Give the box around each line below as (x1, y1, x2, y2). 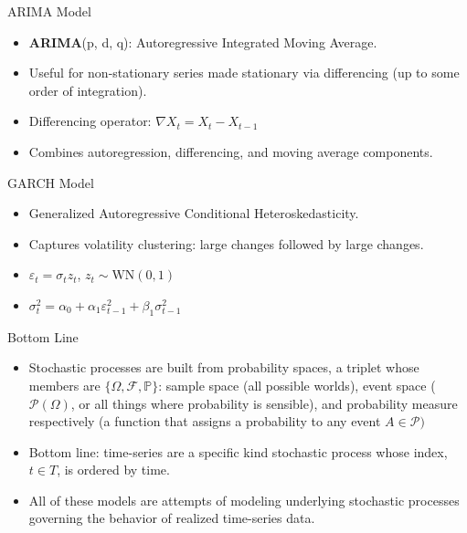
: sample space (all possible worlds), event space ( (158, 375, 436, 394)
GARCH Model (7, 172, 94, 192)
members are (28, 375, 101, 394)
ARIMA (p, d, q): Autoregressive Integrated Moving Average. (28, 32, 377, 51)
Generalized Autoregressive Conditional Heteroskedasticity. (28, 204, 359, 223)
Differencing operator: (28, 111, 152, 131)
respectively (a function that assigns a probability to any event (28, 412, 381, 431)
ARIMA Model (7, 2, 91, 20)
